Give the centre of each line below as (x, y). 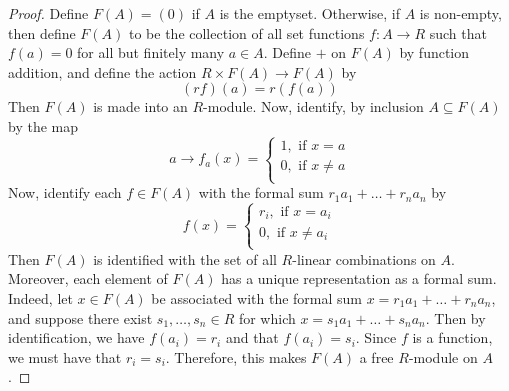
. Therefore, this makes (236, 356)
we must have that (65, 356)
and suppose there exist (80, 317)
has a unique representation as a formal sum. (359, 278)
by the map (43, 125)
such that (458, 32)
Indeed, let (40, 298)
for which (267, 317)
